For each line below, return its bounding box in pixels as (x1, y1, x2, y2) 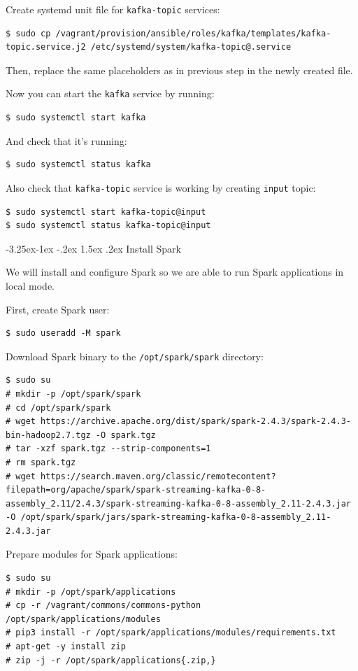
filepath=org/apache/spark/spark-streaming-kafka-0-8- (6, 485, 266, 495)
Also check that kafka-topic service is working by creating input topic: (6, 180, 316, 195)
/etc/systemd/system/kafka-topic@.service (90, 42, 292, 52)
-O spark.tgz (95, 430, 156, 440)
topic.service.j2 (6, 42, 86, 52)
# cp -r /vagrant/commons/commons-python (6, 600, 201, 611)
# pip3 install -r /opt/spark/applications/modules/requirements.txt (6, 628, 336, 638)
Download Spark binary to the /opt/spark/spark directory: (6, 348, 264, 363)
